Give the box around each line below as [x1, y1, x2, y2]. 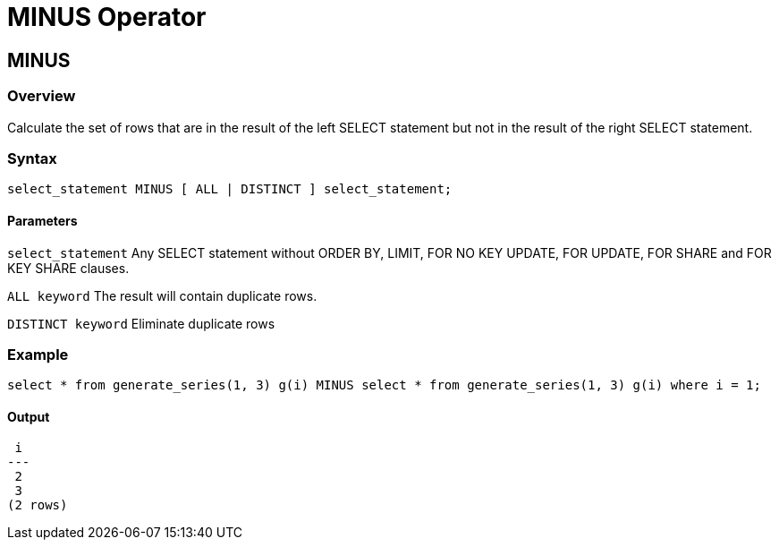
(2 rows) [7, 498, 68, 513]
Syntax [7, 149, 57, 167]
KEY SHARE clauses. [7, 260, 130, 276]
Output [7, 408, 50, 424]
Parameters [7, 212, 78, 228]
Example [7, 345, 69, 363]
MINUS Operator [7, 2, 207, 32]
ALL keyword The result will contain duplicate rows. [7, 287, 318, 303]
